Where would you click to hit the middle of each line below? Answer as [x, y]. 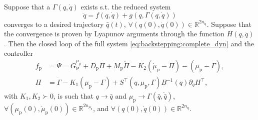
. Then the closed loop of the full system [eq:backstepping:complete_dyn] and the [129, 43]
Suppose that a [27, 6]
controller [19, 53]
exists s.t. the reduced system [126, 6]
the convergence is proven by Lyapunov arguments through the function [114, 34]
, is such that [73, 96]
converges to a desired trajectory [54, 24]
